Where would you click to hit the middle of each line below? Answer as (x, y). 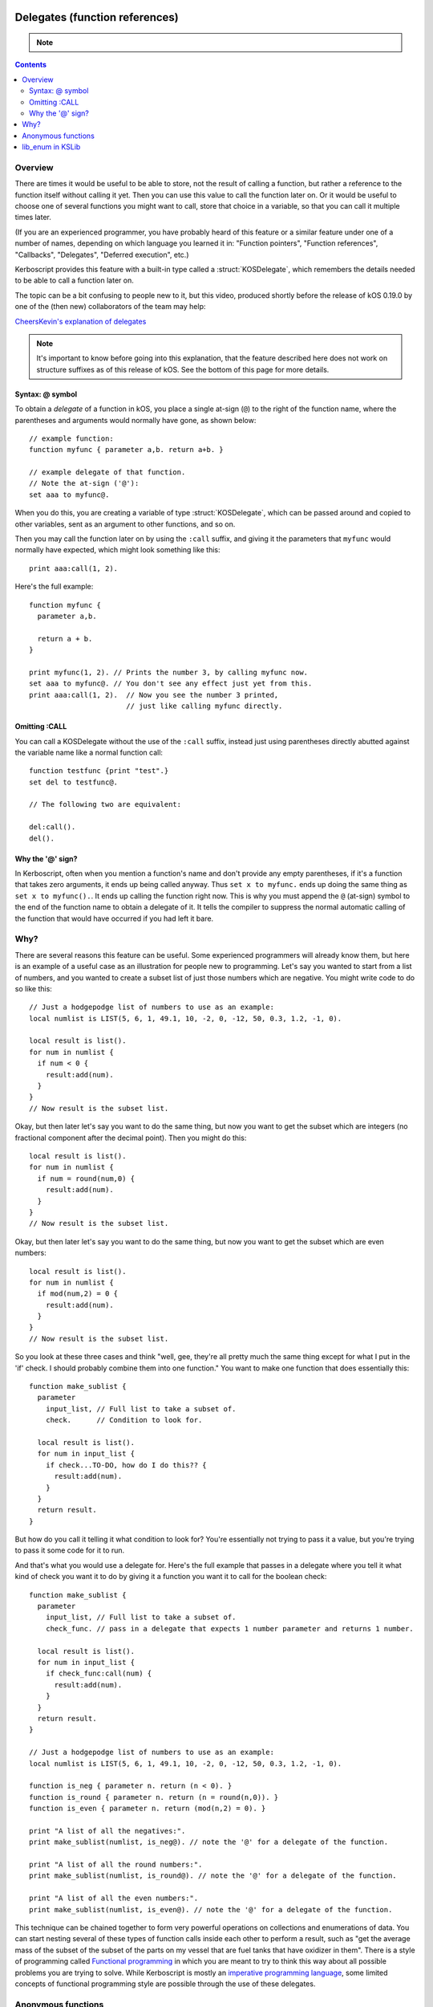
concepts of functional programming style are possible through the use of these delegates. (165, 1984)
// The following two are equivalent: (105, 804)
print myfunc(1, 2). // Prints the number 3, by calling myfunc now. (169, 672)
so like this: (33, 988)
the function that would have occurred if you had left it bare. (114, 918)
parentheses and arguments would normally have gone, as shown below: (136, 420)
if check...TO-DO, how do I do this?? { (126, 1465)
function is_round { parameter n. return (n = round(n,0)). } (154, 1797)
